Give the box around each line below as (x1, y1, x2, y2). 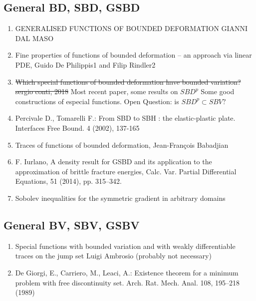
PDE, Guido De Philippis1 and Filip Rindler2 (15, 59, 156, 70)
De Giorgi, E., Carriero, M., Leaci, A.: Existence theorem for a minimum (15, 267, 239, 277)
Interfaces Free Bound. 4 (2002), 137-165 (15, 122, 140, 133)
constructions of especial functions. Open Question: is (15, 96, 179, 106)
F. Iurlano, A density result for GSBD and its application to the (15, 156, 212, 167)
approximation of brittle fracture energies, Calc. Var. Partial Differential (15, 166, 237, 176)
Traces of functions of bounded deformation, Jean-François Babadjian (15, 139, 229, 150)
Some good (201, 86, 235, 97)
